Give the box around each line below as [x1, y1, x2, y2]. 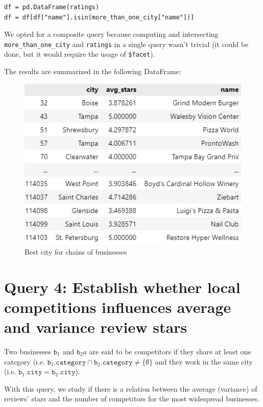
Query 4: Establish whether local [4, 276, 241, 297]
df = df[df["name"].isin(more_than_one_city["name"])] [4, 13, 195, 21]
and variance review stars [4, 316, 187, 337]
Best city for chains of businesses [25, 246, 127, 257]
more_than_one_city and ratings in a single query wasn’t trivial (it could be [4, 38, 249, 49]
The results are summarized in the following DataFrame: [4, 66, 181, 77]
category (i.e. [4, 356, 45, 367]
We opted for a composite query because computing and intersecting [4, 29, 219, 39]
